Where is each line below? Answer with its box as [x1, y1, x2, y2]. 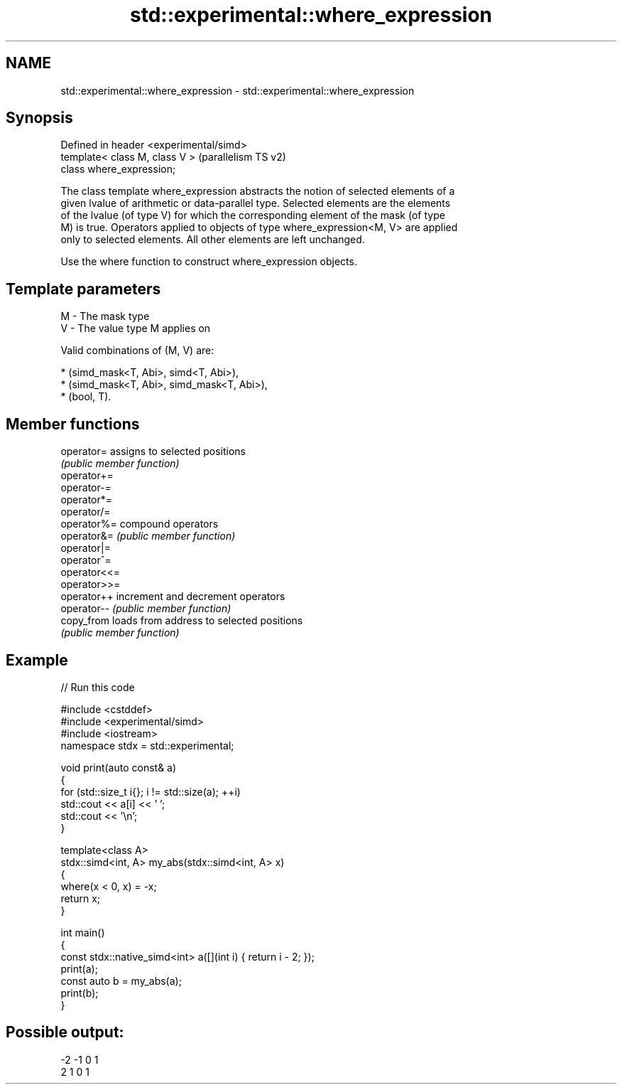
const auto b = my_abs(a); [60, 974, 182, 987]
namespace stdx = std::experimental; [60, 739, 234, 752]
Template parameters [6, 279, 161, 298]
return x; [60, 892, 101, 904]
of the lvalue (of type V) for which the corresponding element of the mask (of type [60, 209, 445, 222]
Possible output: [6, 1023, 124, 1042]
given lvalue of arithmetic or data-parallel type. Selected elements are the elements [60, 197, 451, 210]
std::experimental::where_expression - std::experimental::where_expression [60, 84, 415, 97]
